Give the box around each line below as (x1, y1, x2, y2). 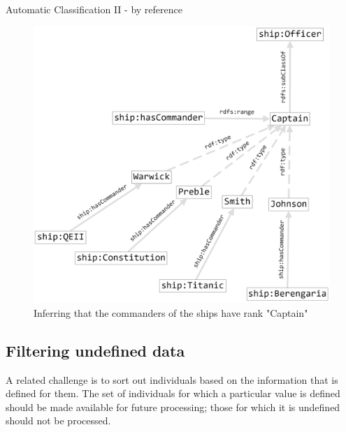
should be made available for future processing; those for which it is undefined (6, 399, 340, 414)
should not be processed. (6, 413, 111, 428)
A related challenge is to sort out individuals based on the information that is (6, 372, 338, 387)
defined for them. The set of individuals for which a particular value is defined (6, 386, 340, 401)
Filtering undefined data (6, 339, 185, 361)
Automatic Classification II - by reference (6, 2, 182, 16)
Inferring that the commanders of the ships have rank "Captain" (34, 305, 308, 320)
